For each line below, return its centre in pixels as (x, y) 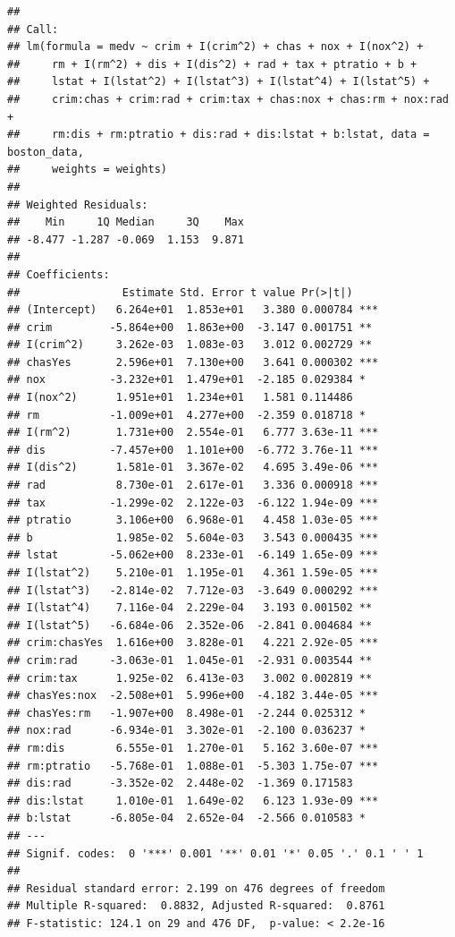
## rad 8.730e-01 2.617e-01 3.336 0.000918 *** (193, 486)
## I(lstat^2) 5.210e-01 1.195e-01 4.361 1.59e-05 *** (193, 573)
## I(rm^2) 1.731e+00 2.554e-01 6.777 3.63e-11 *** (193, 433)
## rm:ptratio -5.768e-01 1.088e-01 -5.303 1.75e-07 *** (193, 766)
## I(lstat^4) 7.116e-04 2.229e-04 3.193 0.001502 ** (190, 608)
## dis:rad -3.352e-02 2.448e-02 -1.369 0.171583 (180, 784)
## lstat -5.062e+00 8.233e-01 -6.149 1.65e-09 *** (193, 555)
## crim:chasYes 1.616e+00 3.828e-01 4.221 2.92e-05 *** (193, 643)
